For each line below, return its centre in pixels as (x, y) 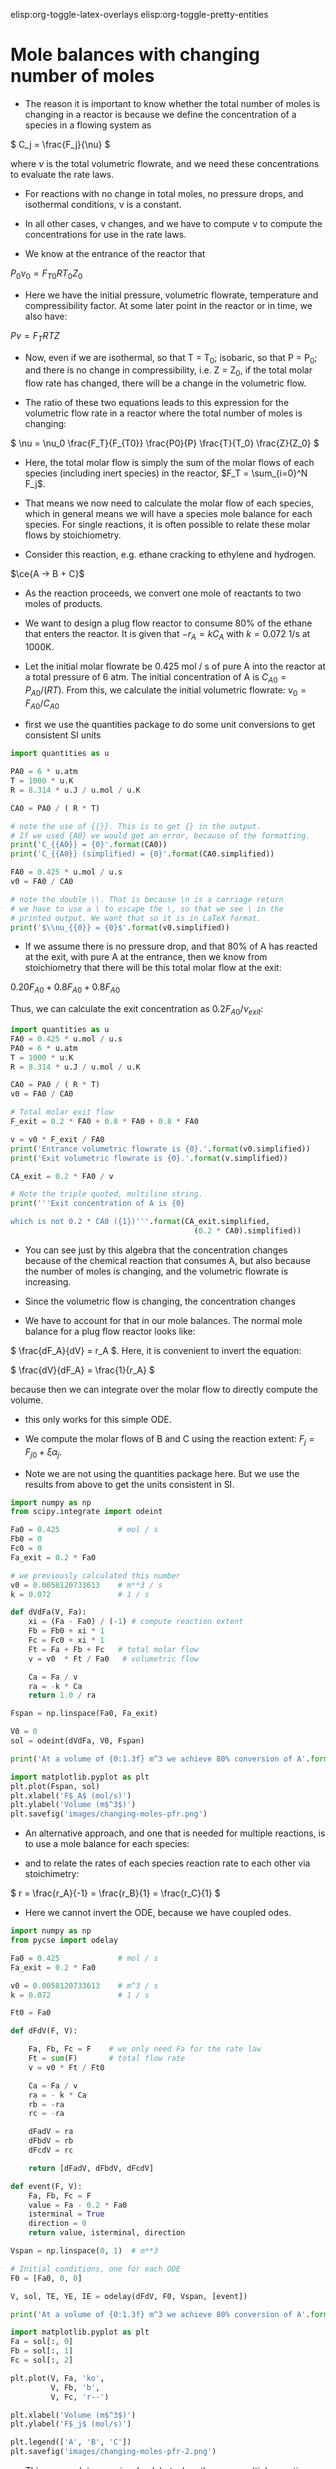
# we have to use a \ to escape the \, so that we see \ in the (147, 909)
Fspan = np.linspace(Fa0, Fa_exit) (84, 1714)
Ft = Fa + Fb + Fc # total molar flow (113, 1649)
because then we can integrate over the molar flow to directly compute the (164, 1389)
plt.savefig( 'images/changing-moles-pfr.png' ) (109, 1814)
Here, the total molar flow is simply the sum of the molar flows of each (169, 463)
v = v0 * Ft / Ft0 (66, 2067)
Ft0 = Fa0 (31, 2013)
